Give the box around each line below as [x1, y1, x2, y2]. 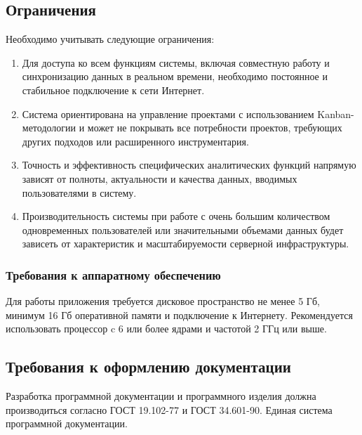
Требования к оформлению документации [6, 356, 291, 377]
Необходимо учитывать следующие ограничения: [6, 32, 215, 46]
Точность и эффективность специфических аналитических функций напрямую [22, 157, 356, 172]
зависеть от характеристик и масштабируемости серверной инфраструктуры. [22, 236, 349, 251]
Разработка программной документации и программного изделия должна [6, 389, 316, 403]
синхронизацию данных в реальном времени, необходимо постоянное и [22, 69, 328, 84]
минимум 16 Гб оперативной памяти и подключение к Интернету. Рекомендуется [6, 307, 353, 322]
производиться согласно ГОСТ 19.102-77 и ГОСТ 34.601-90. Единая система [6, 402, 333, 417]
